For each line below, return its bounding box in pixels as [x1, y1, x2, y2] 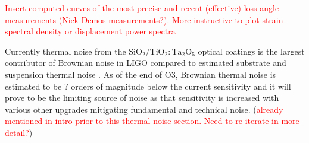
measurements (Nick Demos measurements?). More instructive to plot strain [5, 13, 283, 26]
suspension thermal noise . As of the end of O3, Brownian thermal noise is [5, 68, 276, 80]
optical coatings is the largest [198, 45, 305, 57]
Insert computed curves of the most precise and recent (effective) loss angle [5, 2, 279, 14]
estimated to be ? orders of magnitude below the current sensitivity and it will [5, 80, 291, 92]
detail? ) [5, 126, 33, 138]
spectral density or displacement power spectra [5, 25, 176, 37]
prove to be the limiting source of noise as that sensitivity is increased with [5, 91, 279, 104]
